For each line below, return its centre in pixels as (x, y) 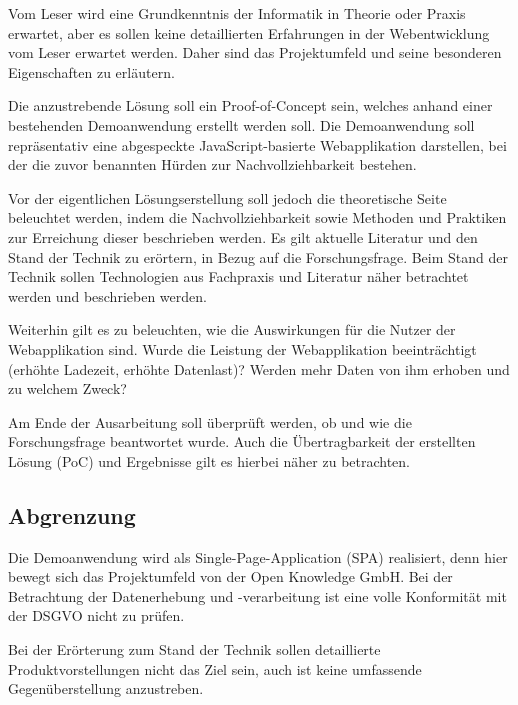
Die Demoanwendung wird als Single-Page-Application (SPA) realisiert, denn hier (258, 556)
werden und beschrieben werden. (107, 295)
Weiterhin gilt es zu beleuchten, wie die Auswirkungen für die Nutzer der (232, 329)
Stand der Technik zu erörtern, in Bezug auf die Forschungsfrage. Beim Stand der (258, 256)
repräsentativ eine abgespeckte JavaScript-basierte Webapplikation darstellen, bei (257, 144)
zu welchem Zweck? (67, 388)
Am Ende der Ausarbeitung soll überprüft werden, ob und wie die (210, 421)
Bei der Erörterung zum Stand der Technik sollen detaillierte (194, 649)
